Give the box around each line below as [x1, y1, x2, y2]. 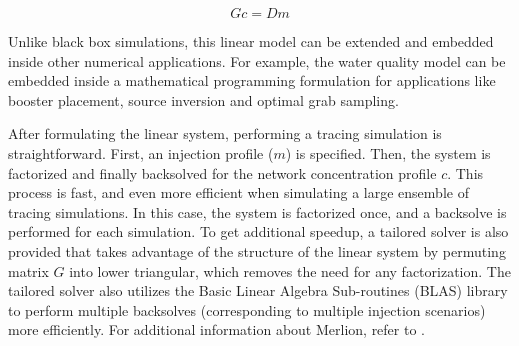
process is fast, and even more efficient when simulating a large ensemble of [8, 182, 469, 203]
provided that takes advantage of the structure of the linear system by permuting [8, 240, 506, 261]
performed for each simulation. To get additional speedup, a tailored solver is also [8, 221, 509, 242]
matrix [8, 260, 49, 281]
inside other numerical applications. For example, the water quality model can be [8, 50, 506, 71]
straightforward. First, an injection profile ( [8, 142, 274, 163]
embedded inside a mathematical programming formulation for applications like [8, 70, 496, 91]
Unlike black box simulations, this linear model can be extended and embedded [8, 31, 494, 51]
